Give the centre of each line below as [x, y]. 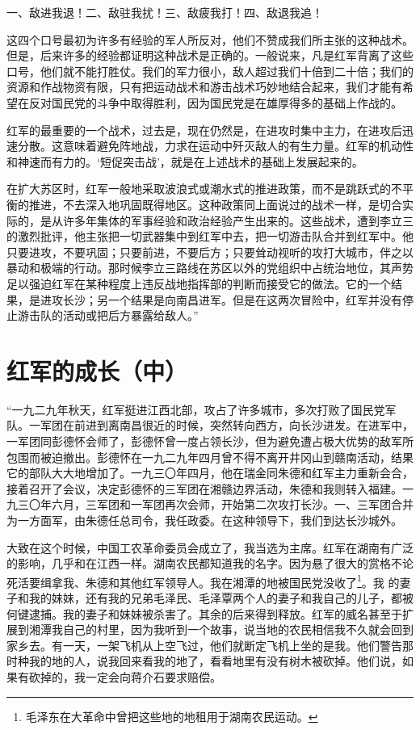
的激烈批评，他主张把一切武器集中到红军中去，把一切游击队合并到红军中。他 [210, 236]
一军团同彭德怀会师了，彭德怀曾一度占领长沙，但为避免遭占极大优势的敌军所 [210, 441]
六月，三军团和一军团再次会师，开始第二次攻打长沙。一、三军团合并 [232, 504]
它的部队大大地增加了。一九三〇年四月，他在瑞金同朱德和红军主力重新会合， [210, 473]
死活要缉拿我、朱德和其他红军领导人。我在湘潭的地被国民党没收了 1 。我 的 [203, 581]
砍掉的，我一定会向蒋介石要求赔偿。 [125, 676]
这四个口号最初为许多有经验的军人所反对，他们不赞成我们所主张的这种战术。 [210, 39]
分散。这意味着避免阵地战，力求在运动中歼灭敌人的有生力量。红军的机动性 [215, 146]
